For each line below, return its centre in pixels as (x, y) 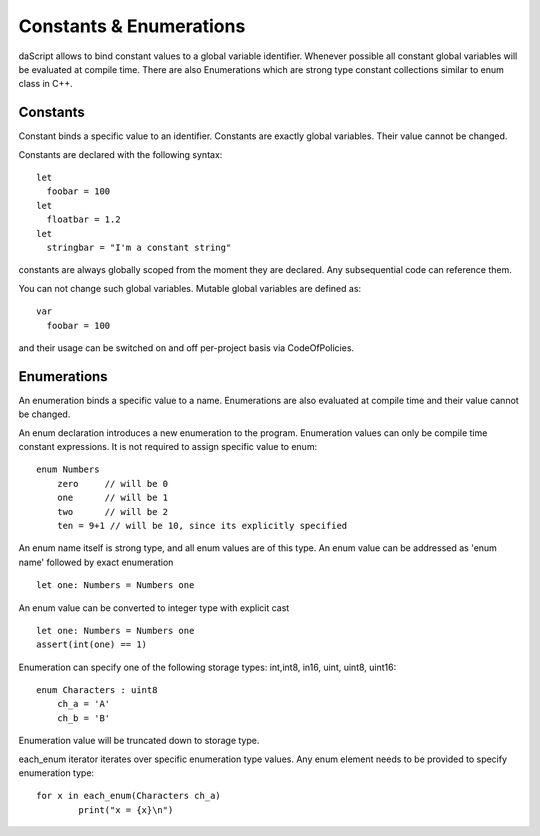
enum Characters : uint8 (97, 690)
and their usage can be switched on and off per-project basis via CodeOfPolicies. (186, 347)
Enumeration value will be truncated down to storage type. (139, 741)
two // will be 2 (112, 511)
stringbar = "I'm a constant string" (139, 247)
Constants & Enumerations (132, 26)
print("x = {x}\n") (126, 809)
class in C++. (46, 84)
